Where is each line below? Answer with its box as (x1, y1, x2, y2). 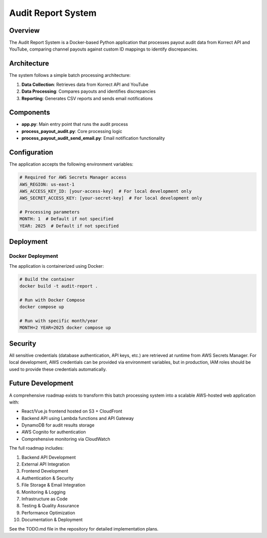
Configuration (9, 148, 53, 157)
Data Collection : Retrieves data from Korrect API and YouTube (21, 81, 149, 87)
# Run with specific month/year (19, 318, 98, 323)
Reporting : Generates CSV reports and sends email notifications (21, 95, 153, 101)
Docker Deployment (9, 253, 58, 260)
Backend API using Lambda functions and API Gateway (21, 415, 134, 421)
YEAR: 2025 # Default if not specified (19, 223, 119, 229)
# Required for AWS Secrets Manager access (19, 175, 127, 180)
